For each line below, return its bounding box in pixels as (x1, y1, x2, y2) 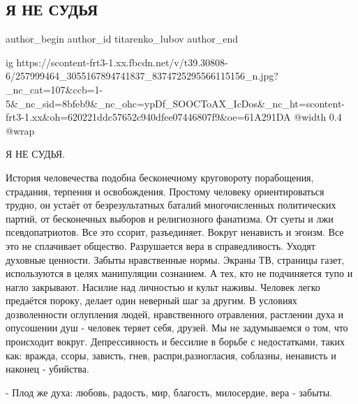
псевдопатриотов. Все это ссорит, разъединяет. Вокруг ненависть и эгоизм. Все (6, 225, 344, 239)
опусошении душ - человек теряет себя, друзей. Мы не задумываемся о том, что (6, 320, 348, 335)
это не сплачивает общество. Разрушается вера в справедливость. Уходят (6, 238, 315, 253)
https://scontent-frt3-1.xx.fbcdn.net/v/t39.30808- (16, 54, 228, 69)
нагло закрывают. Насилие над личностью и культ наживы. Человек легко (6, 279, 320, 294)
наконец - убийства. (6, 361, 89, 376)
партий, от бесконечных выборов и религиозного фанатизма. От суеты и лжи (6, 211, 334, 225)
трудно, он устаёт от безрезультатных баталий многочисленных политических (6, 197, 336, 212)
